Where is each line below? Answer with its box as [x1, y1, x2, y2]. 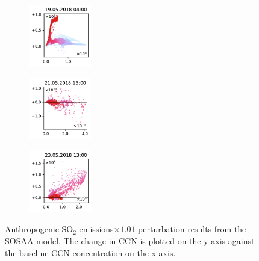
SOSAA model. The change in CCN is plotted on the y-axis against [5, 235, 255, 247]
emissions [79, 223, 114, 235]
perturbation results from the [138, 223, 246, 235]
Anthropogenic [5, 223, 59, 235]
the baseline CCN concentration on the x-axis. [5, 246, 176, 259]
